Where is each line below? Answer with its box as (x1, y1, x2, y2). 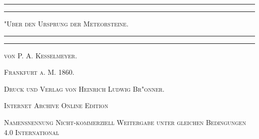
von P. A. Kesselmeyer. (4, 50, 77, 60)
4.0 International (4, 127, 59, 137)
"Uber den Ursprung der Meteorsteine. (4, 18, 129, 28)
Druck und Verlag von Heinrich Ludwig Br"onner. (4, 83, 165, 94)
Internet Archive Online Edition (4, 100, 109, 111)
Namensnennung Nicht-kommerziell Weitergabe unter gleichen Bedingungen (4, 117, 246, 127)
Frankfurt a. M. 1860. (4, 67, 75, 77)
